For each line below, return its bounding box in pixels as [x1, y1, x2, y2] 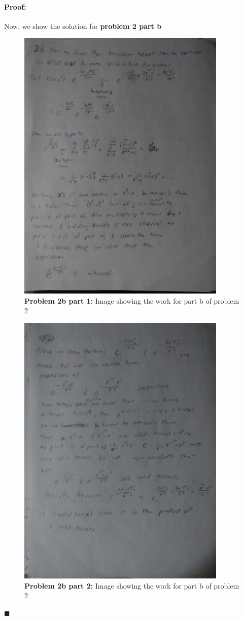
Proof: [4, 1, 26, 12]
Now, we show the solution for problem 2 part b [4, 20, 162, 31]
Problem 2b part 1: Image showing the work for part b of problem [24, 295, 239, 306]
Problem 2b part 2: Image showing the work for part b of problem [24, 580, 239, 591]
